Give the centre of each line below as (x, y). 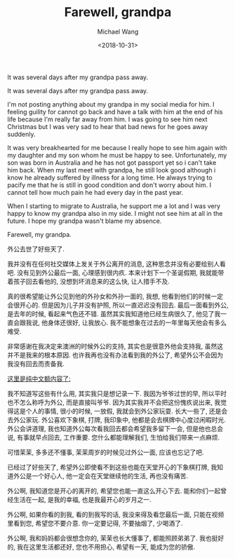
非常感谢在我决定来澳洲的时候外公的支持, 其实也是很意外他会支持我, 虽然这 (115, 346)
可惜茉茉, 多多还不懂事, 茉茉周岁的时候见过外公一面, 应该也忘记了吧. (106, 452)
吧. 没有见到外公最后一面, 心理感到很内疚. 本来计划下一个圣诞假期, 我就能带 (116, 272)
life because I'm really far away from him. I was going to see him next (108, 119)
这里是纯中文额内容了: (39, 379)
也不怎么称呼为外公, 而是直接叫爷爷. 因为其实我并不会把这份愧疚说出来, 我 (114, 402)
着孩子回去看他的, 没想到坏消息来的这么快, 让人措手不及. (88, 281)
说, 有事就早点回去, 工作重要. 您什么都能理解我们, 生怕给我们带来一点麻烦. (113, 437)
